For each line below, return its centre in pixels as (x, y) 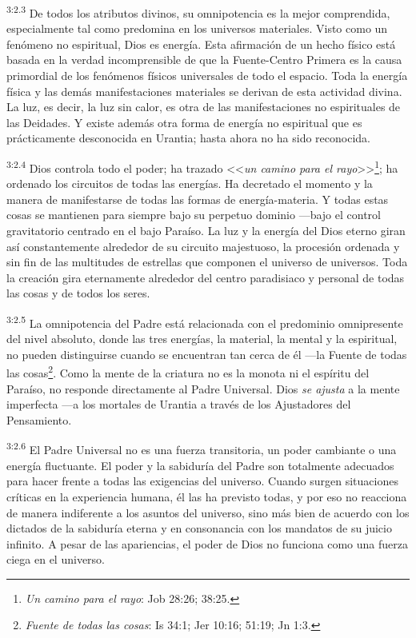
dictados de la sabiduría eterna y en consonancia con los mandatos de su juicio (199, 528)
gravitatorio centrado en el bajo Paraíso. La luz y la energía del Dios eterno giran (206, 231)
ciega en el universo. (56, 559)
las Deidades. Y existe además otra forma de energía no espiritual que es (184, 122)
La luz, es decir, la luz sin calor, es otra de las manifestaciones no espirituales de (204, 107)
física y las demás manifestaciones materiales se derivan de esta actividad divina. (204, 91)
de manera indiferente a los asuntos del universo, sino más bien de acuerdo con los (208, 512)
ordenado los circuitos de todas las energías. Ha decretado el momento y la (190, 183)
